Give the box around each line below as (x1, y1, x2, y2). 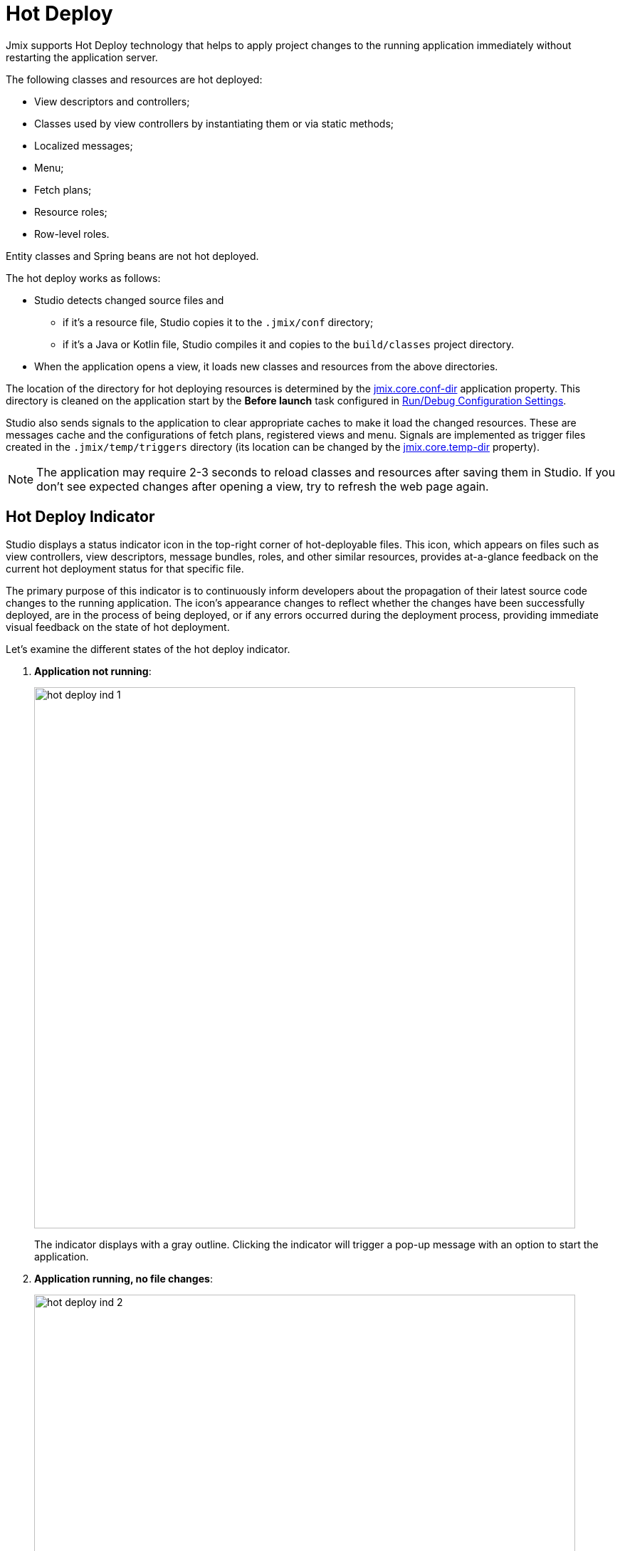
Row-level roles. (34, 227, 110, 240)
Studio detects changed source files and (34, 293, 224, 306)
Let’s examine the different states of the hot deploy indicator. (6, 642, 290, 655)
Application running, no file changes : (34, 1272, 213, 1285)
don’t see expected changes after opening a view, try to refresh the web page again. (36, 479, 489, 493)
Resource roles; (34, 205, 107, 218)
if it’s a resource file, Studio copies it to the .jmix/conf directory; (63, 315, 374, 328)
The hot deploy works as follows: (6, 271, 161, 284)
